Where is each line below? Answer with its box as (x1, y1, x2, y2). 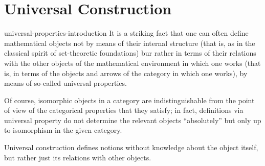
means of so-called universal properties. (4, 78, 127, 88)
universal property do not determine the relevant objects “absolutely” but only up (4, 114, 261, 125)
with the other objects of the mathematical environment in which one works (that (4, 57, 261, 68)
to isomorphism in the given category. (4, 125, 122, 135)
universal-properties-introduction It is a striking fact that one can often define (4, 28, 249, 38)
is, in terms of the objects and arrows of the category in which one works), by (4, 67, 248, 78)
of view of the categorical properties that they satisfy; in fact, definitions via (4, 105, 244, 115)
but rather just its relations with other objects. (4, 152, 151, 162)
